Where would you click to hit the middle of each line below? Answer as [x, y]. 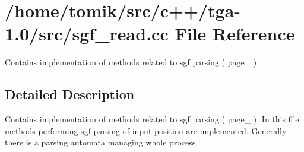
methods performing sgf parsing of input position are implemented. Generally [146, 130]
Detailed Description [70, 94]
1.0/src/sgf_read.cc [87, 34]
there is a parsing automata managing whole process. [102, 142]
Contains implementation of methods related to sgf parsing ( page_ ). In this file [152, 119]
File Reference [235, 34]
